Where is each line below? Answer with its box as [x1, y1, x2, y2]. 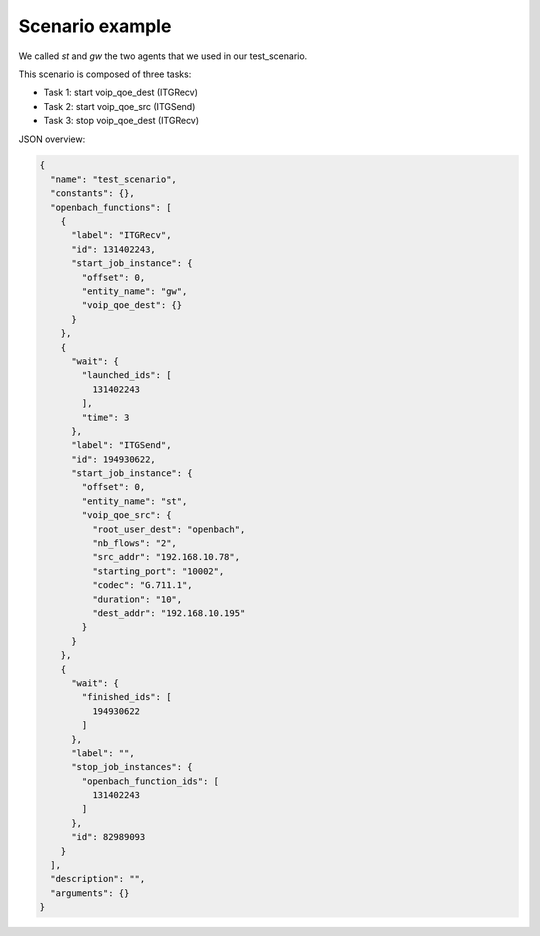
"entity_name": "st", [81, 495, 188, 507]
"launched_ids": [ [81, 370, 172, 381]
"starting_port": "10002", [91, 565, 225, 577]
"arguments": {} [50, 887, 130, 899]
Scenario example [18, 15, 172, 37]
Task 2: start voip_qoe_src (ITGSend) [43, 100, 196, 112]
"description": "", [50, 873, 146, 885]
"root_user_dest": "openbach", [91, 523, 246, 535]
